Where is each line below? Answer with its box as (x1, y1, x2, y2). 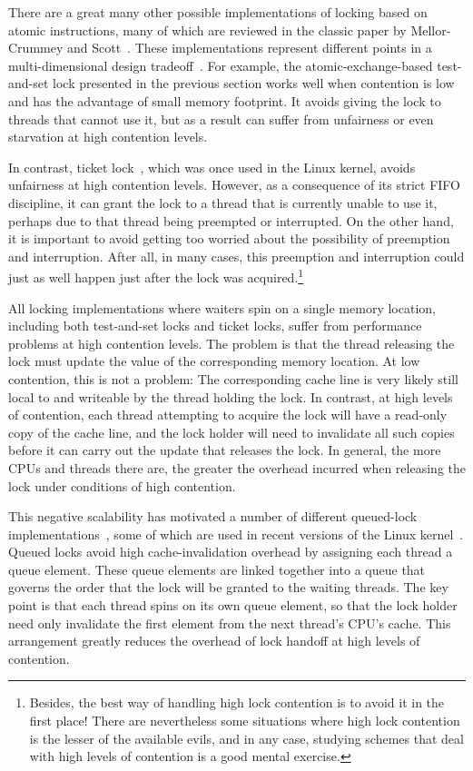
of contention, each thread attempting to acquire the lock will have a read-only (8, 405, 448, 424)
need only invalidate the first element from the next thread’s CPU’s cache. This (8, 613, 451, 632)
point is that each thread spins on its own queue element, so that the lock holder (8, 596, 458, 615)
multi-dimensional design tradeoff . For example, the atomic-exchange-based (8, 55, 433, 74)
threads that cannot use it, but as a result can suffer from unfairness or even (8, 109, 434, 128)
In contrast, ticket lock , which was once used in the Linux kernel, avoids (8, 157, 416, 176)
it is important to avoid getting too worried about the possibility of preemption (8, 229, 450, 248)
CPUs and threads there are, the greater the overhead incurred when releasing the (8, 458, 466, 477)
